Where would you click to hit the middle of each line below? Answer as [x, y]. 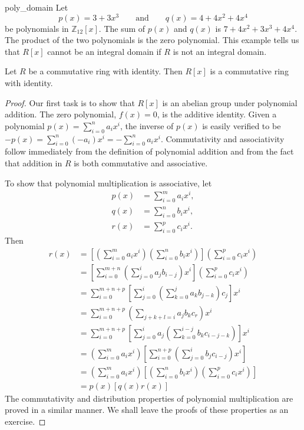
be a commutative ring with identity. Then [105, 71]
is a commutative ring [249, 71]
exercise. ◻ [25, 421]
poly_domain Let [37, 7]
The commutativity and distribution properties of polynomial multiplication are [149, 398]
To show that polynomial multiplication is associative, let [108, 183]
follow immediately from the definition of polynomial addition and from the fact [149, 151]
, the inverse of [147, 125]
